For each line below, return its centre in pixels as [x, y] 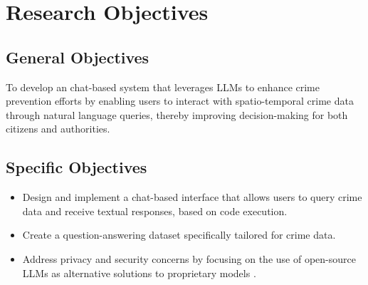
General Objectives [78, 57]
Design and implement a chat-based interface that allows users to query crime [192, 197]
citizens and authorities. [58, 129]
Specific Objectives [77, 167]
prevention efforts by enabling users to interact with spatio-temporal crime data [180, 101]
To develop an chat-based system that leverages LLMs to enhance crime [163, 87]
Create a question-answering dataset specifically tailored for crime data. [179, 235]
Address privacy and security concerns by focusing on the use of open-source [189, 258]
